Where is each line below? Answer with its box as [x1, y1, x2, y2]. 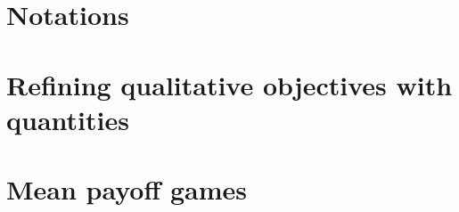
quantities [6, 101, 129, 137]
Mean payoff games [6, 171, 248, 208]
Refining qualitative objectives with [6, 66, 453, 102]
